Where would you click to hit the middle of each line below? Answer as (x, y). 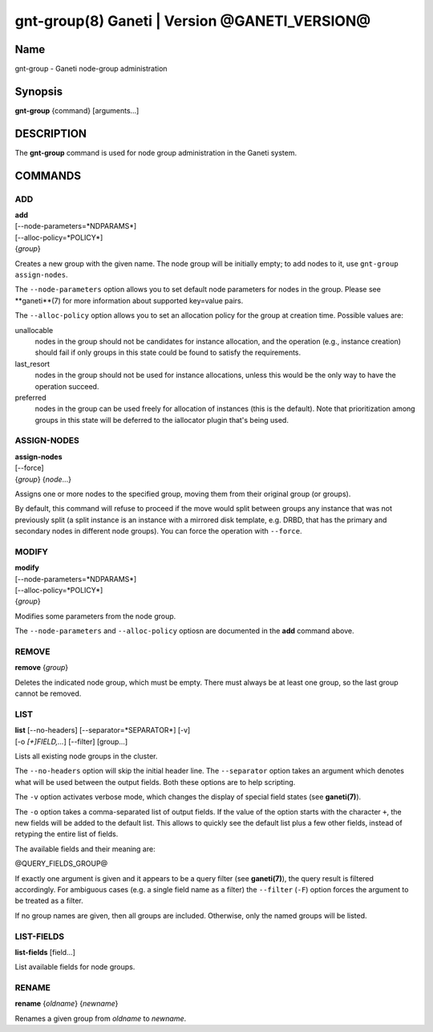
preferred (30, 397)
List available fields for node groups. (75, 967)
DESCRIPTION (51, 134)
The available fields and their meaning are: (85, 849)
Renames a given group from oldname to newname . (101, 1018)
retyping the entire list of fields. (67, 834)
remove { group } (42, 668)
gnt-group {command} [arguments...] (77, 110)
